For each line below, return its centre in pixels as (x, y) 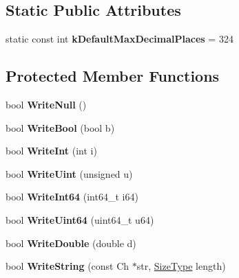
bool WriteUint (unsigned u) (69, 173)
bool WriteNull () (46, 104)
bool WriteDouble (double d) (71, 243)
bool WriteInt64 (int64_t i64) (72, 197)
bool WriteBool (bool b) (60, 127)
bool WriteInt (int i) (51, 151)
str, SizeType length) (181, 266)
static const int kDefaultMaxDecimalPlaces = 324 (119, 39)
